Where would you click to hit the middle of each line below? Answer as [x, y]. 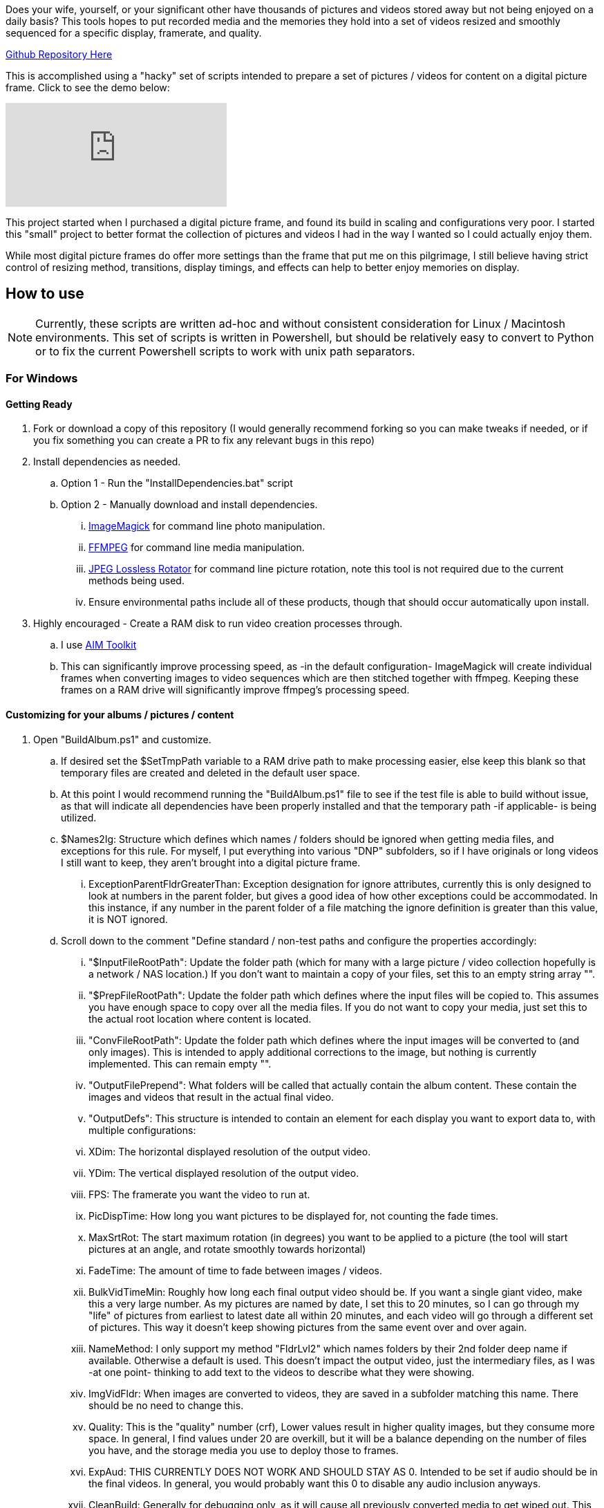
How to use [45, 294]
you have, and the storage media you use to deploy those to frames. [244, 1450]
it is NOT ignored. [128, 919]
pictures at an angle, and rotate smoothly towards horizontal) [227, 1249]
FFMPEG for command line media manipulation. [197, 548]
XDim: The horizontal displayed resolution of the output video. [230, 1151]
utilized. [79, 817]
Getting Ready [39, 404]
